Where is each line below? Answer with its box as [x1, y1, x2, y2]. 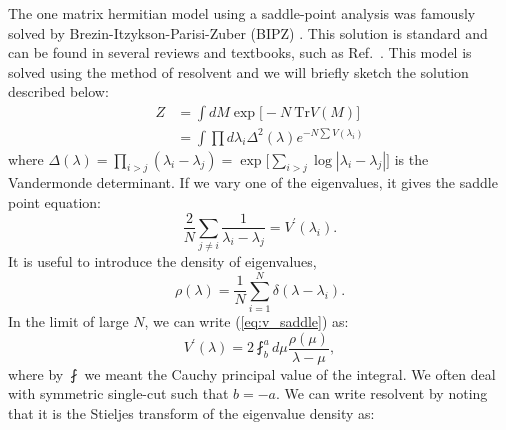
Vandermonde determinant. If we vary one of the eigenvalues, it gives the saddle [8, 172, 498, 193]
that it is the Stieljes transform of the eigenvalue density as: [8, 402, 375, 423]
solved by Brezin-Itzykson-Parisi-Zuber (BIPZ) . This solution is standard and [8, 22, 488, 43]
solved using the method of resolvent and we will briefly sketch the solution [8, 61, 469, 82]
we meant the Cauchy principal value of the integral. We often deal [84, 363, 496, 384]
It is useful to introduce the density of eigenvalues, [8, 251, 317, 272]
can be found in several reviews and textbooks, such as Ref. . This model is [8, 42, 472, 63]
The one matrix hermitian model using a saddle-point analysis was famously [8, 3, 476, 23]
